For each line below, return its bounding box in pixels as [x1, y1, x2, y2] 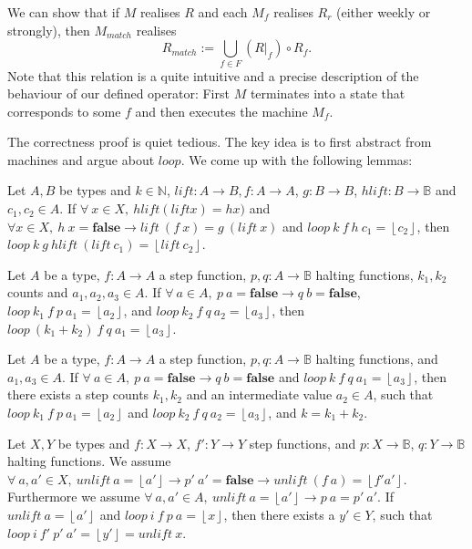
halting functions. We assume [7, 451, 171, 471]
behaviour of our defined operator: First [7, 84, 230, 103]
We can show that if [7, 3, 119, 21]
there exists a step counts [7, 385, 149, 404]
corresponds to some [7, 101, 121, 120]
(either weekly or [336, 3, 431, 21]
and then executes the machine [135, 101, 308, 120]
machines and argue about [7, 150, 155, 169]
